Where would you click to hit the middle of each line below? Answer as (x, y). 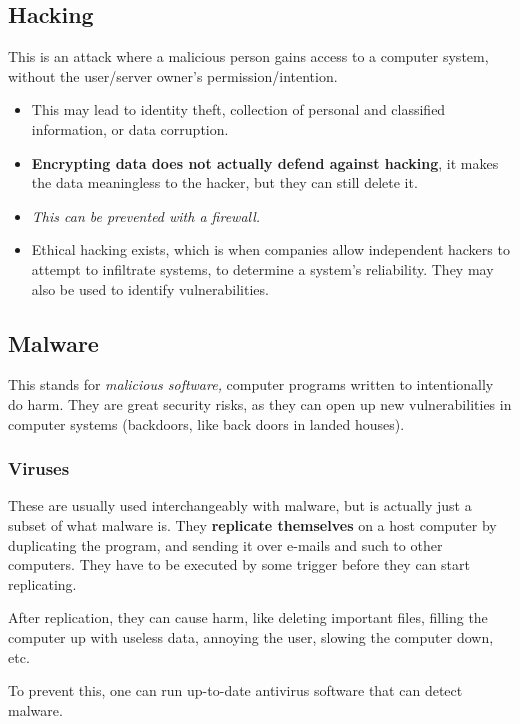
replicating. (42, 583)
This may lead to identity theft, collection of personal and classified (238, 109)
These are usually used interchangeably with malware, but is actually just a (240, 505)
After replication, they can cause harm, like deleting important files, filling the (248, 617)
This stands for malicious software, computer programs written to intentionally (251, 384)
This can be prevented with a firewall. (146, 215)
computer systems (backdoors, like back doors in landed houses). (206, 423)
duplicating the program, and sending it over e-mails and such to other (225, 544)
